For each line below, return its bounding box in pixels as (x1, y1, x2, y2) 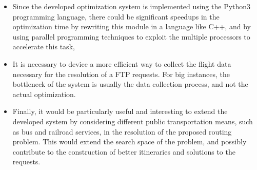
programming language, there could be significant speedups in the (12, 11, 220, 22)
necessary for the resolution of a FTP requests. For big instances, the (12, 68, 230, 79)
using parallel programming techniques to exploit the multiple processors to (12, 31, 250, 42)
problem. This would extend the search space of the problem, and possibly (12, 136, 247, 147)
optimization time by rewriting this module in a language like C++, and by (12, 21, 251, 32)
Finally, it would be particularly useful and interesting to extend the (12, 106, 228, 117)
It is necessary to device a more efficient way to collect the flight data (12, 58, 231, 69)
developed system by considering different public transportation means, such (12, 116, 253, 126)
